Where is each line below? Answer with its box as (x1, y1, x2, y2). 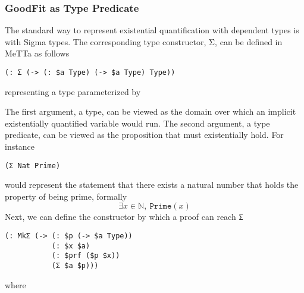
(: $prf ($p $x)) (51, 251, 120, 260)
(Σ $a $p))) (51, 262, 99, 270)
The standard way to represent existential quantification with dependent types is (5, 24, 299, 36)
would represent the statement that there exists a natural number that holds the (5, 178, 299, 191)
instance (5, 140, 35, 153)
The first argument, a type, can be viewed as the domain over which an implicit (5, 105, 296, 118)
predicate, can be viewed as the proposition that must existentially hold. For (5, 128, 284, 141)
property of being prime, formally (5, 190, 127, 202)
